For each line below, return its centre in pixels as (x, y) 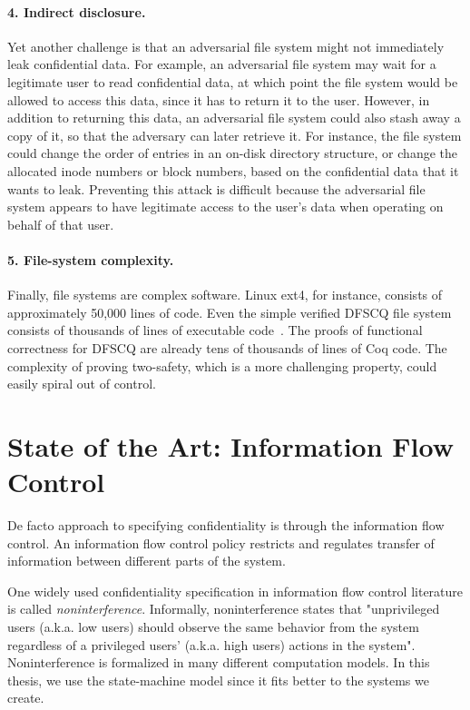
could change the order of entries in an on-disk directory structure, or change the (232, 153)
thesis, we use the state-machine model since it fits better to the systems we (218, 680)
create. (26, 698)
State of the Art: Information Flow (230, 445)
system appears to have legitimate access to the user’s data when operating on (225, 207)
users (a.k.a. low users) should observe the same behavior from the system (213, 626)
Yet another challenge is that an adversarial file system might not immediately (226, 46)
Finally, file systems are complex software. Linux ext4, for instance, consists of (225, 295)
